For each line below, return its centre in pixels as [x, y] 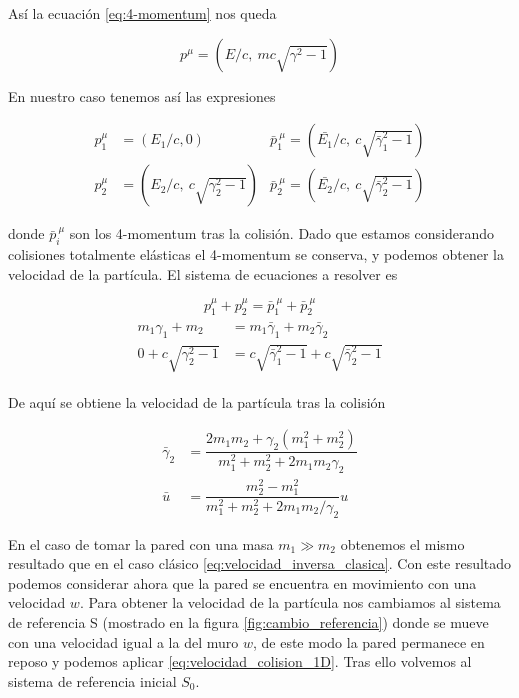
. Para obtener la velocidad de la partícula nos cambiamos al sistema [290, 602]
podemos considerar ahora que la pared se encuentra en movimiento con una [242, 582]
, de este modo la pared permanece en [368, 641]
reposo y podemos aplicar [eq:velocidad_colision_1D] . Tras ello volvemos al [240, 661]
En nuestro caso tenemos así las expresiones [142, 95]
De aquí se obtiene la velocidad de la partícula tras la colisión [197, 401]
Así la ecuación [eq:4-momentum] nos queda [142, 13]
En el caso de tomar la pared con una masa [141, 543]
